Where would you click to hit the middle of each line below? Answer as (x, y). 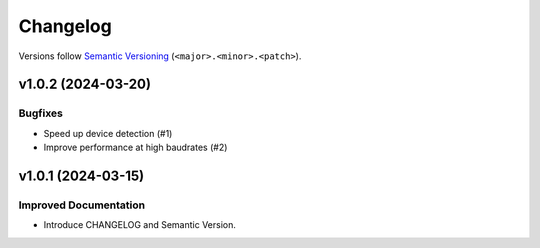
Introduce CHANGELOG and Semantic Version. (140, 225)
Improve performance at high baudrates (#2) (135, 147)
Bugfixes (41, 113)
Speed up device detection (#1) (108, 133)
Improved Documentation (82, 205)
